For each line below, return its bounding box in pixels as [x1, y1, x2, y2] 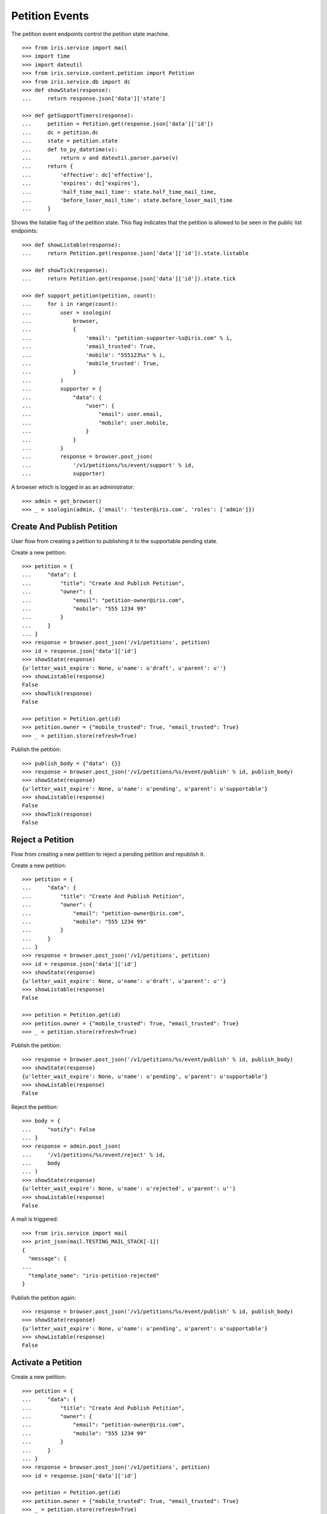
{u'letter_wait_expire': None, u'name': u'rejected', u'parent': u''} [22, 1185, 236, 1192]
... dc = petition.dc [22, 129, 99, 136]
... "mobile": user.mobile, [22, 419, 169, 426]
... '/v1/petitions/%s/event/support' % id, [22, 461, 195, 469]
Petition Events [11, 9, 89, 22]
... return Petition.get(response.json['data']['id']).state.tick [22, 276, 236, 282]
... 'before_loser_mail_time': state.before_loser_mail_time [22, 197, 233, 203]
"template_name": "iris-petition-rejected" [28, 1272, 160, 1279]
